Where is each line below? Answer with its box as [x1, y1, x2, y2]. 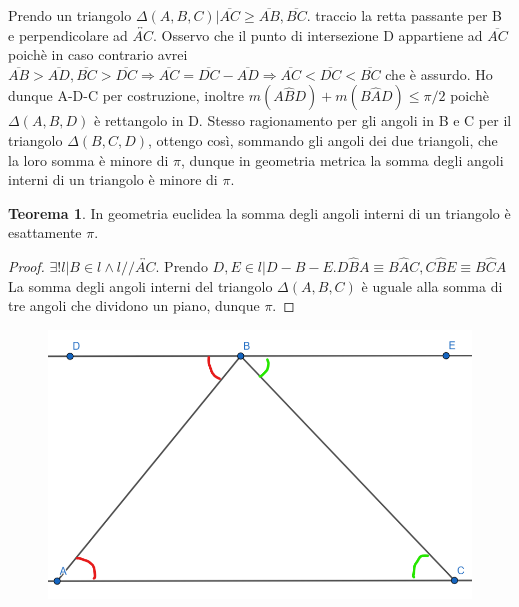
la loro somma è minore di [8, 149, 169, 170]
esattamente [8, 222, 82, 243]
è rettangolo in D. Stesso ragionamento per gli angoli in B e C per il [94, 110, 512, 131]
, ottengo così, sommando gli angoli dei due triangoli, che [148, 129, 498, 150]
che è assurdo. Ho [385, 63, 493, 84]
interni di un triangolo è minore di [8, 169, 218, 190]
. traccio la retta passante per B [306, 5, 503, 25]
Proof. [8, 256, 45, 277]
